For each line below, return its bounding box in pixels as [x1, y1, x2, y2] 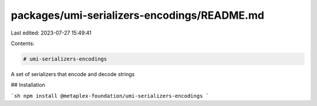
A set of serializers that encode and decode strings [11, 70, 135, 77]
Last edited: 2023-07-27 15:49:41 [11, 29, 92, 36]
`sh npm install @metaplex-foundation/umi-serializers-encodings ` [11, 93, 210, 99]
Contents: [11, 40, 35, 47]
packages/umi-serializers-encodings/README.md [11, 9, 264, 22]
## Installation [11, 81, 45, 88]
